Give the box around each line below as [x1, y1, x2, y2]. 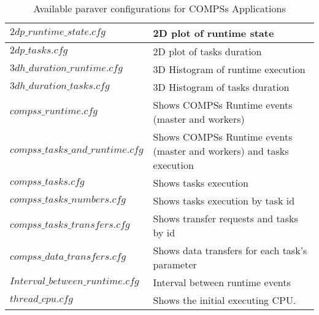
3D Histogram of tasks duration [153, 80, 290, 94]
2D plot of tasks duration [153, 44, 262, 58]
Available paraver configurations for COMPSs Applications [33, 1, 286, 15]
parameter [153, 257, 197, 271]
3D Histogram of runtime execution [153, 62, 306, 76]
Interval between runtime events [153, 275, 291, 289]
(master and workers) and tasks [153, 144, 289, 158]
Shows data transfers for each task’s [153, 243, 307, 257]
